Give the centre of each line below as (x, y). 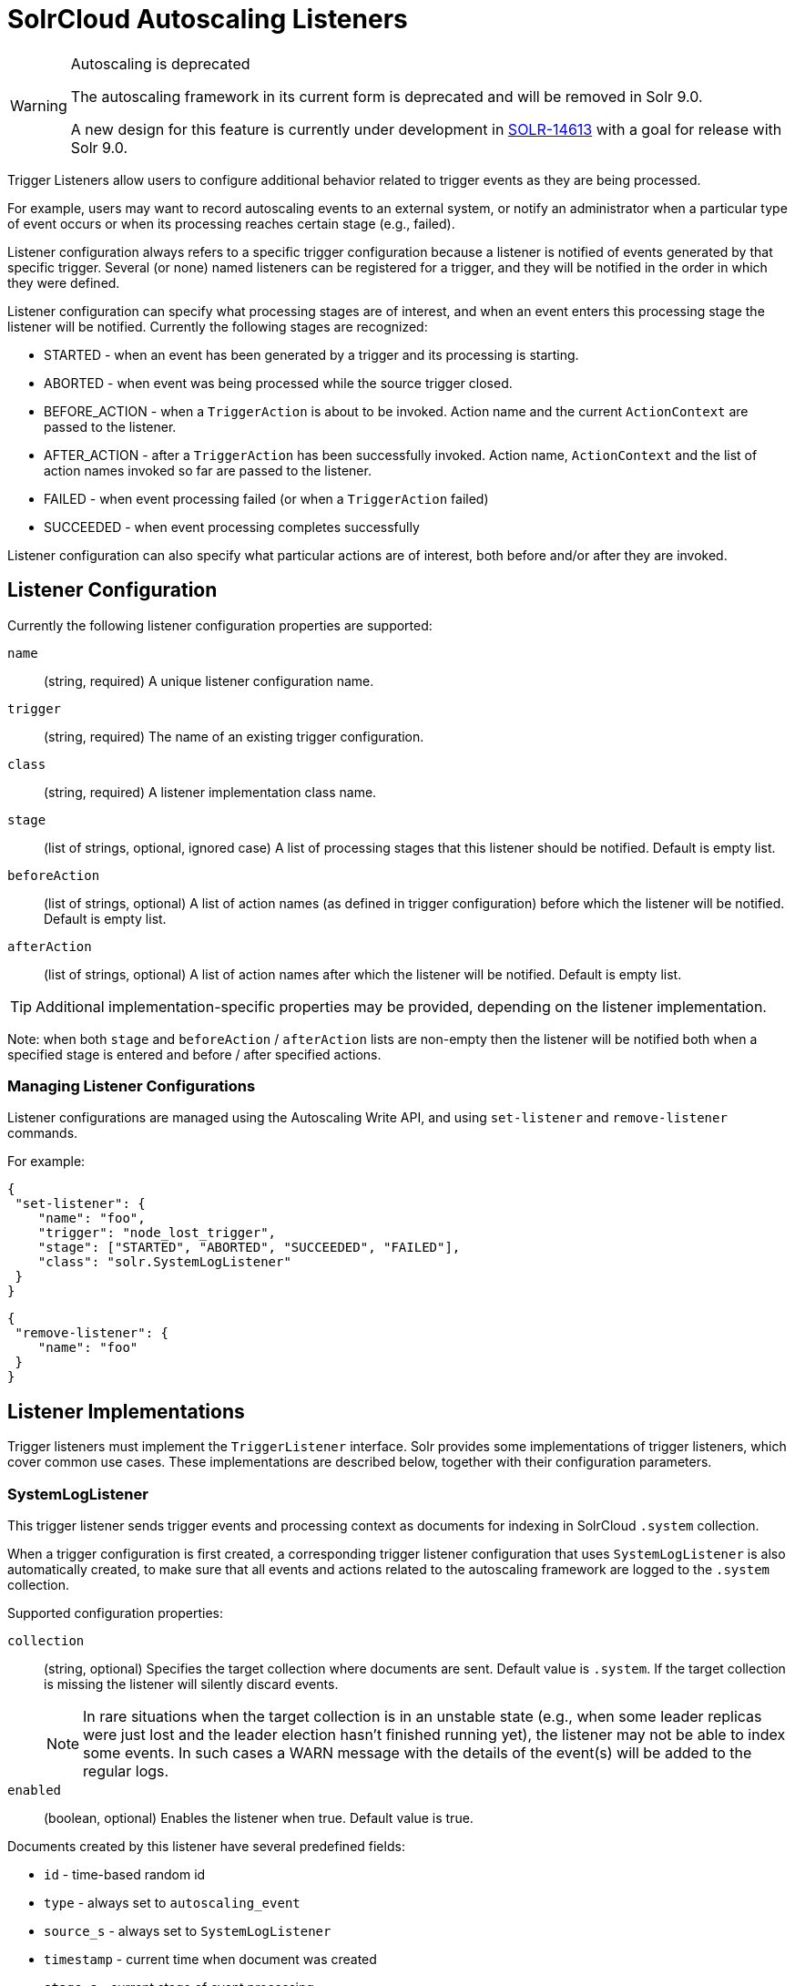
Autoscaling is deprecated (160, 63)
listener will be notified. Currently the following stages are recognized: (218, 326)
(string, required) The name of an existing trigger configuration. (234, 736)
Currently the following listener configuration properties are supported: (220, 625)
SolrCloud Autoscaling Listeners (208, 19)
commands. (43, 1133)
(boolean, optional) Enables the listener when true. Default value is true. (259, 1817)
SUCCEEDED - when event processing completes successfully (232, 527)
